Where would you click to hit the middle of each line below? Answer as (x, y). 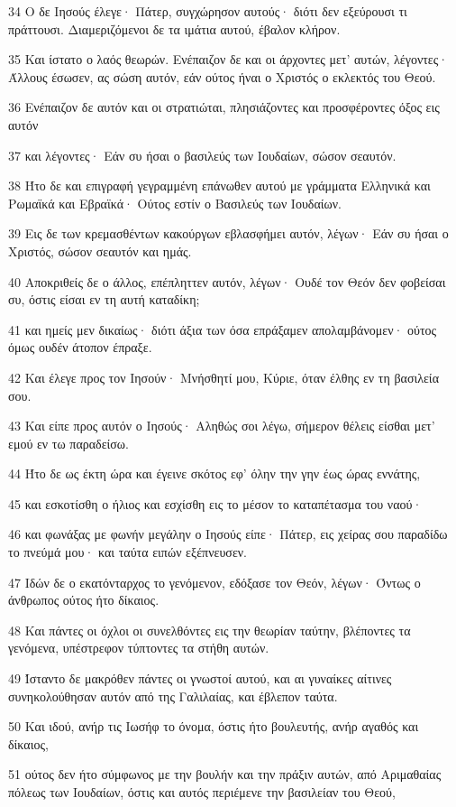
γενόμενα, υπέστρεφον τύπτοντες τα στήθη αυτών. (139, 648)
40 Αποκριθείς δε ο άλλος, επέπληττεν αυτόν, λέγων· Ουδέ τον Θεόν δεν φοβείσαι (227, 281)
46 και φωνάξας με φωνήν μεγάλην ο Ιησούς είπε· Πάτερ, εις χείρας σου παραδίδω (228, 534)
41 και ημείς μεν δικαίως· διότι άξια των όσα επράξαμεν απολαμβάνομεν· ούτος (223, 329)
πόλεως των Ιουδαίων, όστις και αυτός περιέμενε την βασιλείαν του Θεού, (202, 792)
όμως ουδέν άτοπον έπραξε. (80, 347)
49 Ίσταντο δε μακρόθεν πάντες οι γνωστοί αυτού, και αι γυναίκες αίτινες (200, 678)
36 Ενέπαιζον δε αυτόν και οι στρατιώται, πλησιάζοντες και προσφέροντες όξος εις (224, 107)
